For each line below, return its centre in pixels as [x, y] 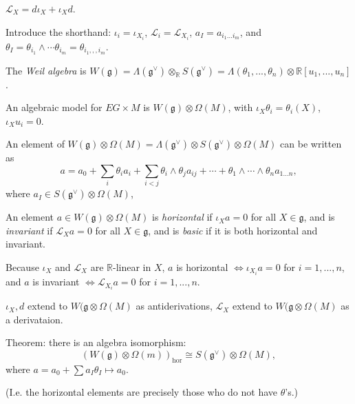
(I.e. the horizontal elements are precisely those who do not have [142, 392]
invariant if [29, 230]
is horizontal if [182, 217]
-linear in [132, 267]
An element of [35, 144]
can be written [311, 144]
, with [240, 107]
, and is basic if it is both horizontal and [233, 230]
